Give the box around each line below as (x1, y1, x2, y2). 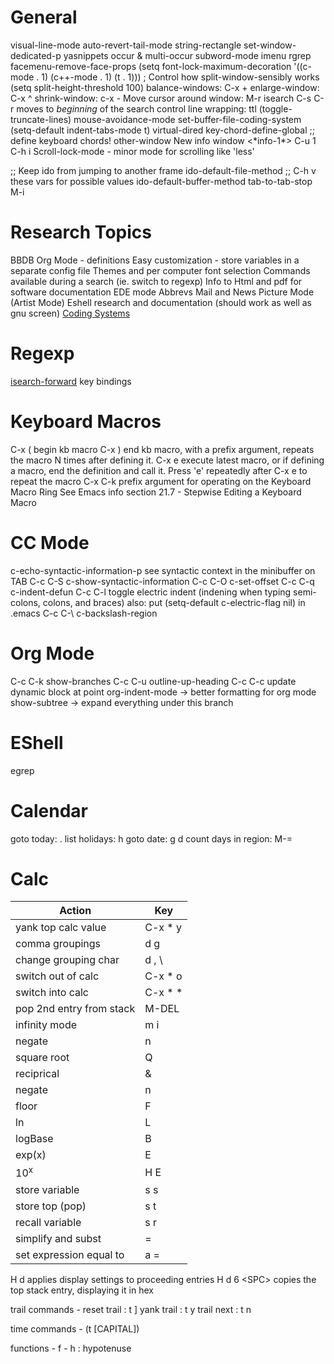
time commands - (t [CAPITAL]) (10, 1322, 140, 1335)
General (10, 6, 78, 29)
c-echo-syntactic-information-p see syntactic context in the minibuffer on (10, 564, 316, 576)
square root (15, 1051, 70, 1065)
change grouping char (15, 953, 120, 967)
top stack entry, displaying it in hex (10, 1284, 154, 1296)
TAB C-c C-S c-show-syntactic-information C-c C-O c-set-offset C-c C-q (10, 575, 315, 587)
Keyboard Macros (10, 411, 162, 433)
